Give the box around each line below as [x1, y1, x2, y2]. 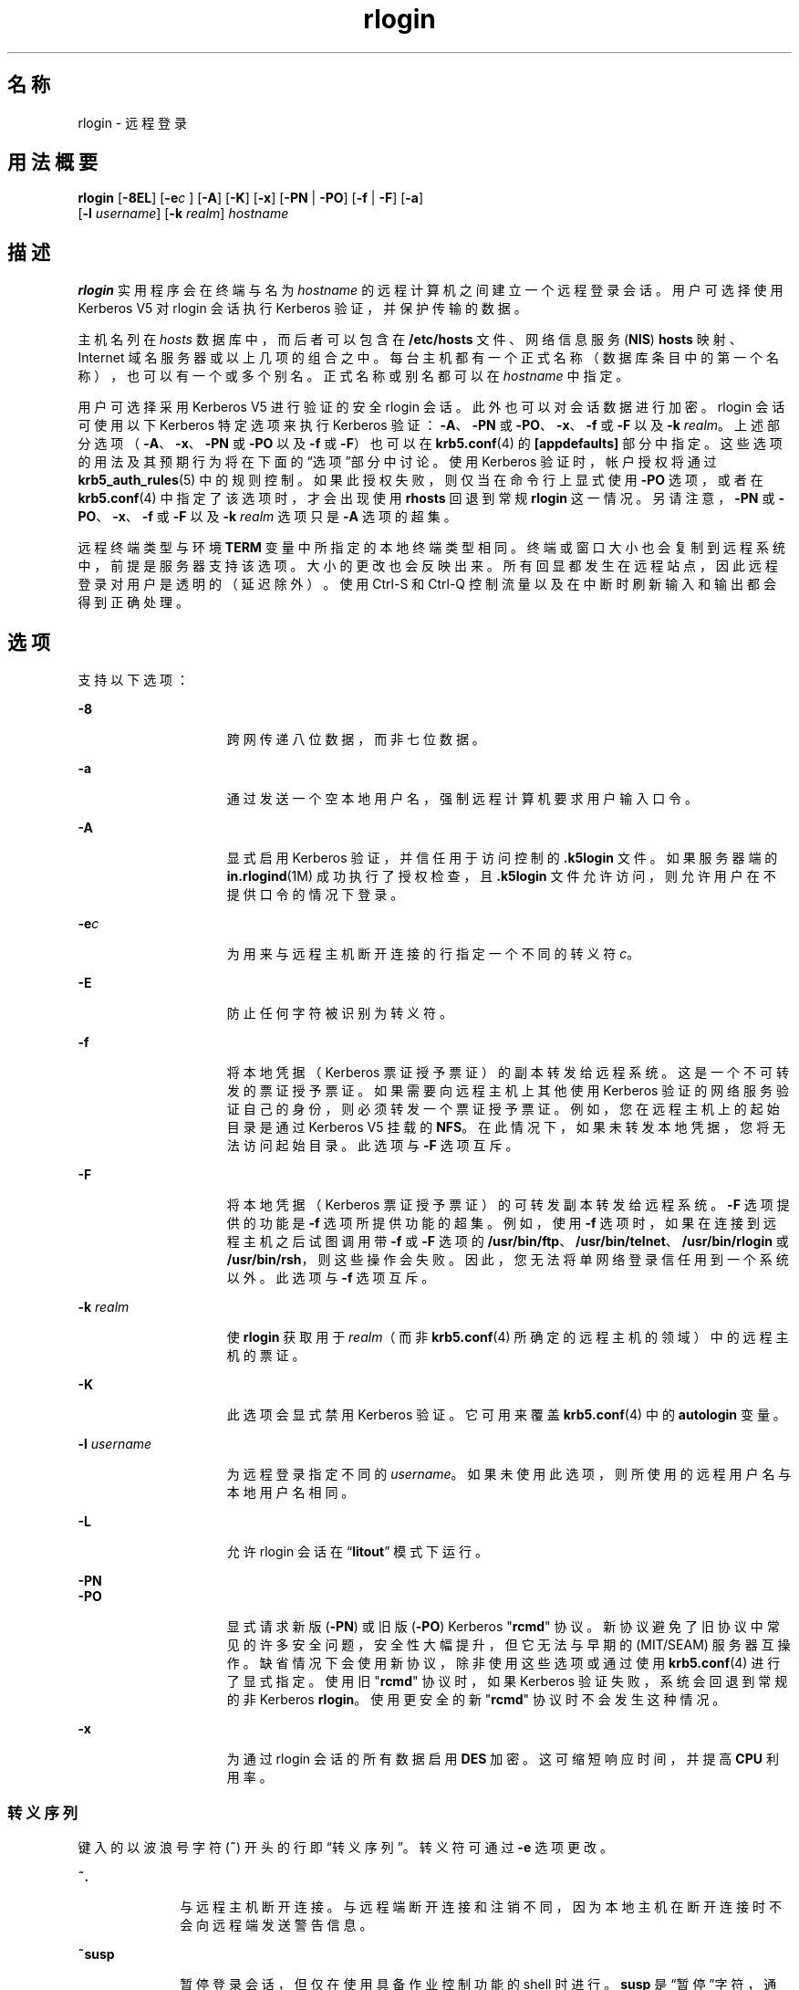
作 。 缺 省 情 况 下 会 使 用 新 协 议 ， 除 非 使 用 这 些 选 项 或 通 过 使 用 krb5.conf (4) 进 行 [226, 1655, 781, 1671]
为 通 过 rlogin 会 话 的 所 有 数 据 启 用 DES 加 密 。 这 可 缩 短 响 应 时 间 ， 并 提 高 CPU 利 [226, 1751, 779, 1767]
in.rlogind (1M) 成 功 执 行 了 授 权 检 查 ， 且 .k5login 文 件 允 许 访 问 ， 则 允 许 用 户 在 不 [226, 868, 776, 885]
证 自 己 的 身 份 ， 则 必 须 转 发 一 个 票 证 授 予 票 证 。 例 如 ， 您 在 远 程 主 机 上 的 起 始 [226, 1101, 780, 1117]
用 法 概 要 [7, 151, 98, 174]
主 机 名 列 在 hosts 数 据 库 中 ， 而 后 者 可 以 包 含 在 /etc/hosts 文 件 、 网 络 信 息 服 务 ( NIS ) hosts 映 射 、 [78, 331, 742, 348]
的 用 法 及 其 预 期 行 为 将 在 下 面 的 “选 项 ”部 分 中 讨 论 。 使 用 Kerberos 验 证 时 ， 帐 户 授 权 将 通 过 [78, 454, 717, 470]
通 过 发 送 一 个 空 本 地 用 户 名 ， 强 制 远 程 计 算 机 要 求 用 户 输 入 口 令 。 [226, 791, 699, 807]
